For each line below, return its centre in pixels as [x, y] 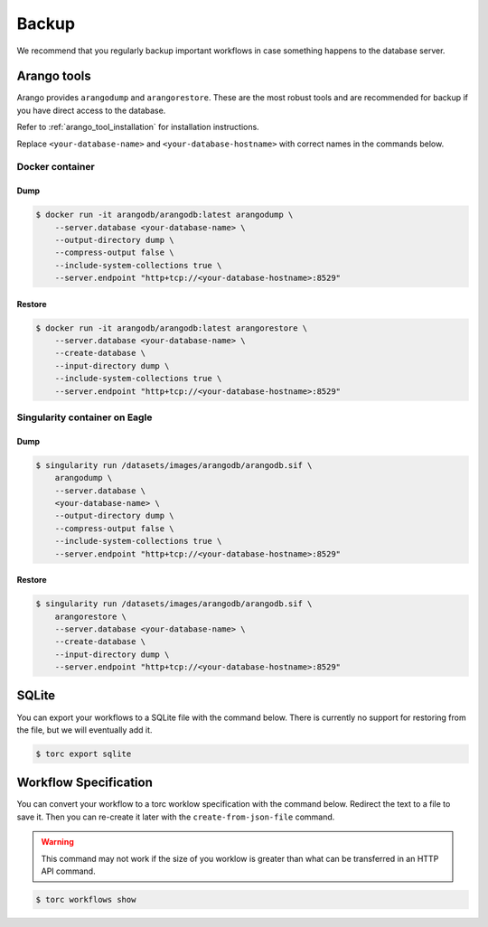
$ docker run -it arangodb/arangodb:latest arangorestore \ [172, 328]
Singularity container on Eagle [84, 417]
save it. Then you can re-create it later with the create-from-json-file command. [176, 817]
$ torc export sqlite [84, 754]
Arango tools [54, 76]
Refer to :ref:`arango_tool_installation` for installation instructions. [138, 127]
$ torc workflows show [86, 899]
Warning [57, 842]
